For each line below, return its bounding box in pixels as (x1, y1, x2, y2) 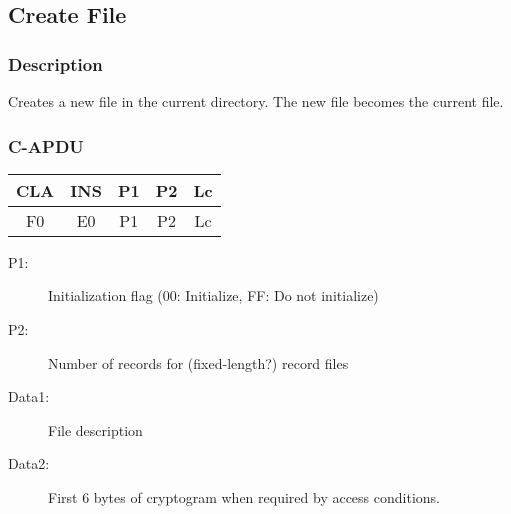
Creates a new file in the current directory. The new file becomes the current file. (8, 91, 504, 111)
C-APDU (8, 133, 84, 158)
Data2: (8, 453, 50, 474)
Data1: (8, 386, 50, 407)
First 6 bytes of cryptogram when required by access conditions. (48, 486, 440, 507)
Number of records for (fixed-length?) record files (48, 352, 349, 373)
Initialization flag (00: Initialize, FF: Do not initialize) (48, 285, 379, 306)
